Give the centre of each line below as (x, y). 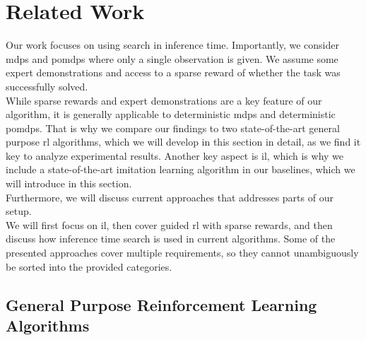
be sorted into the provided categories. (89, 266)
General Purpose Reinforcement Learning (161, 304)
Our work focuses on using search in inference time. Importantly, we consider (172, 45)
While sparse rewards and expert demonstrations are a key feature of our (164, 100)
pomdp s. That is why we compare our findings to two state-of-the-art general (173, 128)
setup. (19, 211)
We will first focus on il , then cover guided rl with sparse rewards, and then (169, 224)
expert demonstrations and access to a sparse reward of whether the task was (173, 72)
